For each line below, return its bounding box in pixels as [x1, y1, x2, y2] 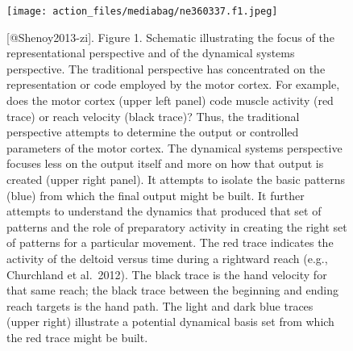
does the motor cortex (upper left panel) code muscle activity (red [6, 92, 334, 109]
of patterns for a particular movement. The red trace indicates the [6, 234, 334, 251]
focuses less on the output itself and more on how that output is [6, 155, 324, 172]
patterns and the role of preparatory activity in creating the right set [6, 218, 347, 235]
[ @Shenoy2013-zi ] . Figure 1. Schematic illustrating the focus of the [6, 28, 334, 45]
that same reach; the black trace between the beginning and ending [6, 282, 338, 299]
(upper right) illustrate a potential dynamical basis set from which [6, 313, 334, 330]
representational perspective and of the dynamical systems [6, 44, 295, 61]
